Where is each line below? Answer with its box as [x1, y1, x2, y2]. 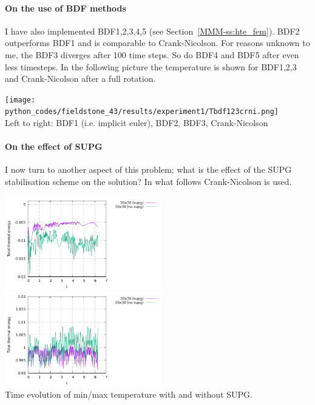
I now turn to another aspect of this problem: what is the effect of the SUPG [5, 163, 292, 176]
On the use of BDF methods [5, 1, 126, 14]
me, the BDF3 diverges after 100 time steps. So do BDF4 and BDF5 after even [5, 48, 299, 61]
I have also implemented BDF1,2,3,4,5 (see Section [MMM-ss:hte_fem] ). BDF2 [5, 24, 300, 37]
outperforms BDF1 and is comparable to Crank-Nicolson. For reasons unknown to [5, 36, 310, 49]
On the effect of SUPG [5, 140, 103, 153]
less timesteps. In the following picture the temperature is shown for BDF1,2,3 [5, 60, 297, 73]
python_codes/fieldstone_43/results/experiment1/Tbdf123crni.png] [5, 107, 279, 116]
